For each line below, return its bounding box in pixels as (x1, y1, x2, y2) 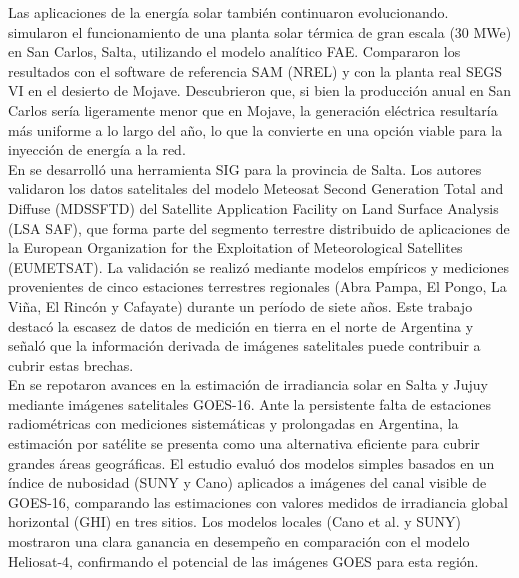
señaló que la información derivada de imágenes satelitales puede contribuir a (8, 335, 481, 356)
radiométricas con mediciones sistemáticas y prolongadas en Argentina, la (8, 413, 459, 434)
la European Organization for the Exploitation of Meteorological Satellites (8, 237, 463, 258)
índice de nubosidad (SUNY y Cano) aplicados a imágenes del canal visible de (8, 472, 487, 493)
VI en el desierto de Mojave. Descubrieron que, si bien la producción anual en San (8, 80, 512, 101)
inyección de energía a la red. (8, 139, 186, 160)
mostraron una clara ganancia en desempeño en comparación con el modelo (8, 531, 470, 552)
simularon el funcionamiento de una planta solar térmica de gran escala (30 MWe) (8, 21, 512, 42)
